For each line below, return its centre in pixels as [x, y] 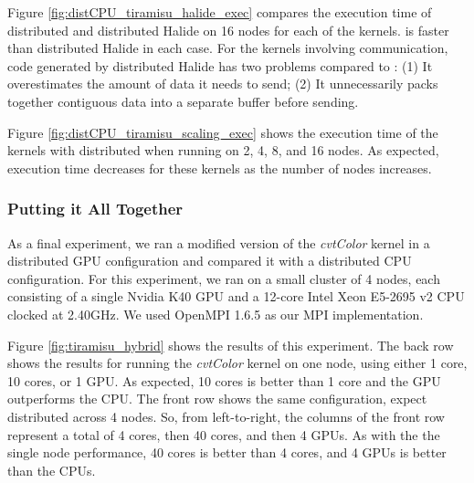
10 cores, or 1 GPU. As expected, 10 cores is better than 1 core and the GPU [224, 380]
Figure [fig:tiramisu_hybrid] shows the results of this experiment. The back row [231, 345]
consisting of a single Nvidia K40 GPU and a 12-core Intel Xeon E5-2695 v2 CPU [236, 296]
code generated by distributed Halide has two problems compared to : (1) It [220, 65]
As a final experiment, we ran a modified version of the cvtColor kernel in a [219, 242]
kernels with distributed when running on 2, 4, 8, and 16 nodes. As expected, [223, 150]
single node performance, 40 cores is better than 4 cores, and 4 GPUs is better [227, 452]
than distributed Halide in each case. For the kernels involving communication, [228, 48]
